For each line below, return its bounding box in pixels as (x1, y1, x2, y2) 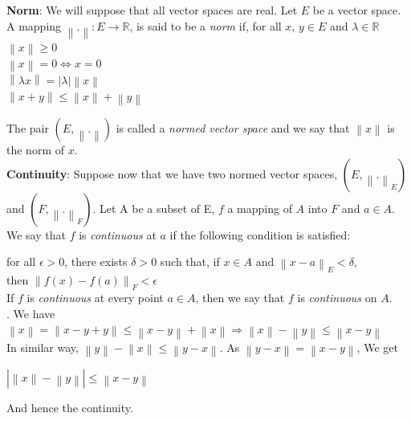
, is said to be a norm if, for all (129, 17, 282, 34)
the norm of (6, 141, 64, 158)
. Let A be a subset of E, (92, 199, 215, 216)
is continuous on (297, 289, 377, 306)
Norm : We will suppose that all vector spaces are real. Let (6, 2, 298, 18)
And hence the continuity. (6, 399, 133, 416)
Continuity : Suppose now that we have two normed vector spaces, (6, 165, 338, 182)
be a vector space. (312, 2, 401, 18)
